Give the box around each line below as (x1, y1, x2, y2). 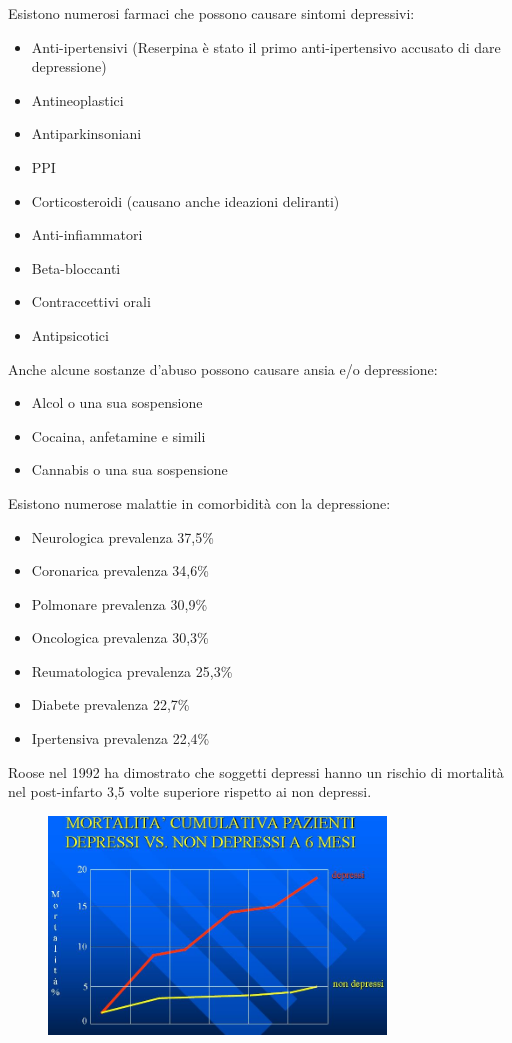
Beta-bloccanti (31, 257, 121, 278)
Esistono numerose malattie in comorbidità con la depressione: (8, 492, 391, 513)
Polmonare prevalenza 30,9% (31, 593, 208, 614)
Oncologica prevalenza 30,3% (31, 627, 209, 648)
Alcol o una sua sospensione (31, 392, 203, 413)
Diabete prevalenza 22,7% (31, 694, 190, 715)
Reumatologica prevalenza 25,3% (31, 660, 233, 681)
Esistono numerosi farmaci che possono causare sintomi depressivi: (8, 3, 415, 23)
